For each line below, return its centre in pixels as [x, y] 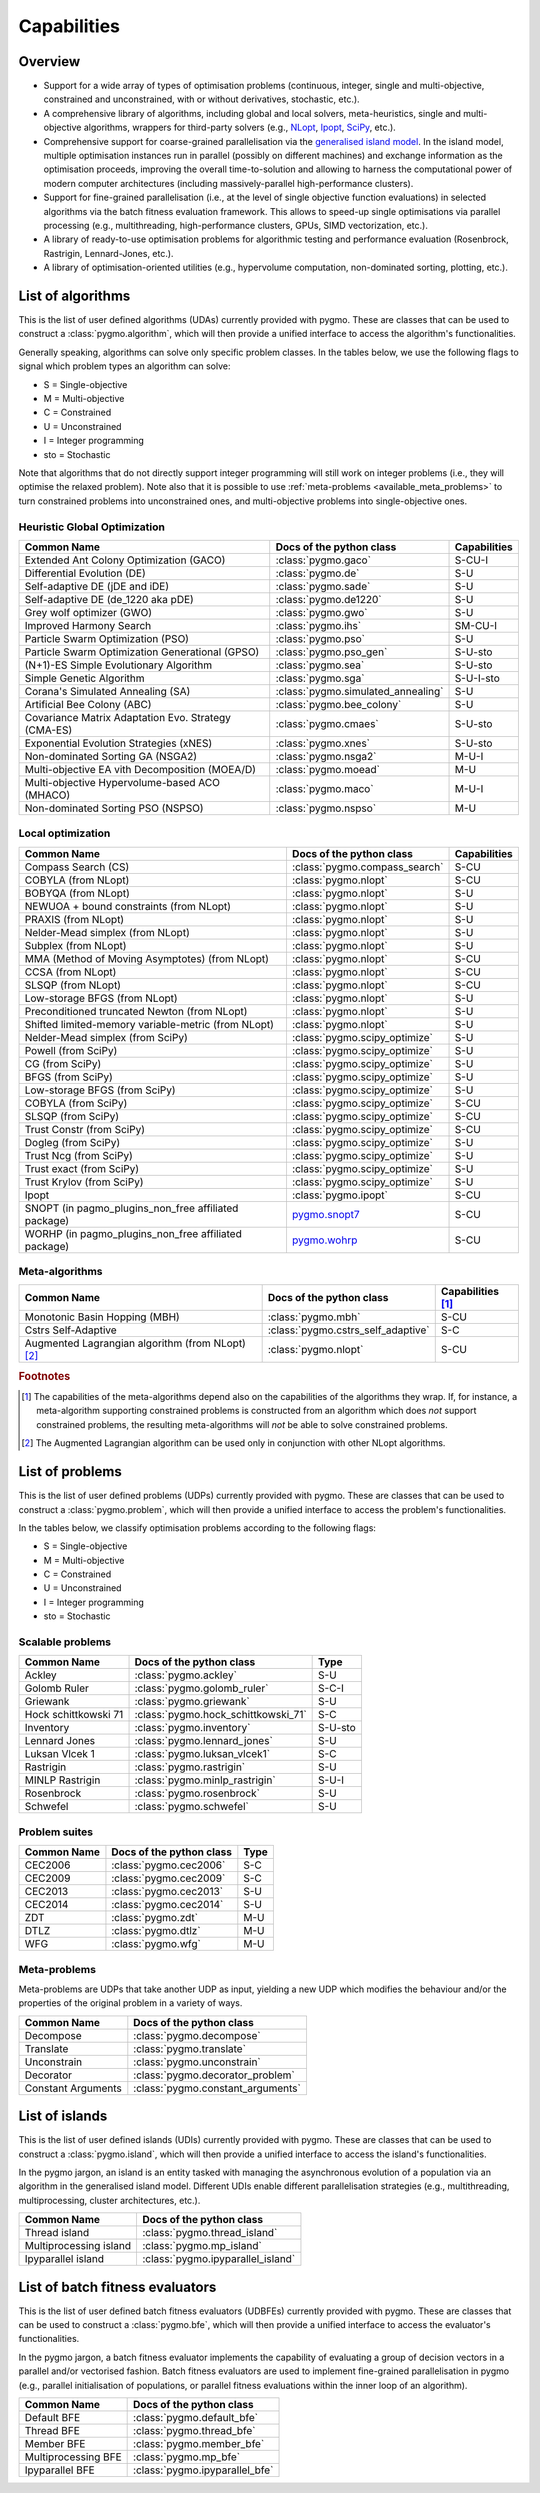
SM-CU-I [476, 625]
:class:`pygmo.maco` [324, 788]
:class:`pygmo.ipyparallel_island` [218, 2259]
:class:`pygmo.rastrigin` [189, 1767]
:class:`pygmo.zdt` [155, 1918]
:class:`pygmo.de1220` [328, 599]
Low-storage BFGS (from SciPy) [100, 1090]
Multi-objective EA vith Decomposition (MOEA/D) [140, 769]
